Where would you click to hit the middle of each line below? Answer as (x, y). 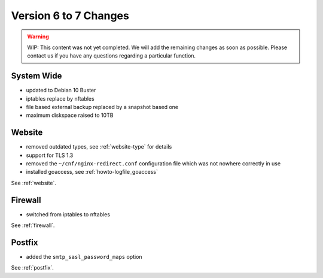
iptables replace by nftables (60, 98)
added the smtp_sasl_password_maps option (84, 257)
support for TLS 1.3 (50, 155)
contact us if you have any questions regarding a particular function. (112, 56)
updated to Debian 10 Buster (61, 90)
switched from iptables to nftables (68, 214)
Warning (38, 37)
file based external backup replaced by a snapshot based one (102, 107)
